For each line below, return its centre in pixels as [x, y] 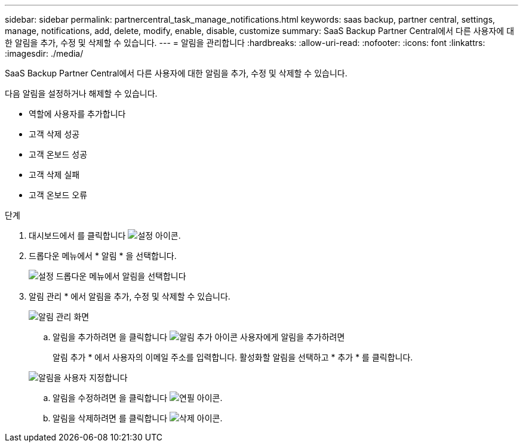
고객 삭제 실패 [54, 175]
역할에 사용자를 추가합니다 [77, 114]
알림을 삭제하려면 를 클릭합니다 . [138, 418]
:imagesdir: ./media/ [44, 53]
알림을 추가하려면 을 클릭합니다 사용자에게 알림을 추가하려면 [199, 337]
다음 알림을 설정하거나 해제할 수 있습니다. [81, 93]
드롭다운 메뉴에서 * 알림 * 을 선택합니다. [103, 256]
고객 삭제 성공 [54, 134]
